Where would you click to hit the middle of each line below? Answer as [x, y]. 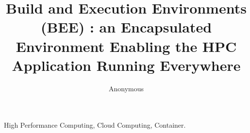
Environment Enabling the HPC [126, 46]
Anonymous [126, 88]
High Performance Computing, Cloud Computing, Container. [95, 125]
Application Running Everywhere [126, 65]
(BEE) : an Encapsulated [126, 27]
